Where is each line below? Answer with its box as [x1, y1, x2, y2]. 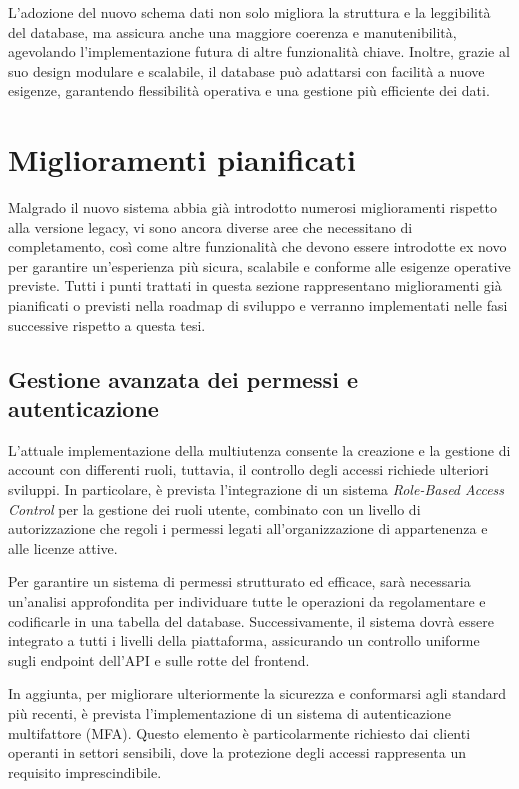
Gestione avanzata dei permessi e [8, 363, 358, 394]
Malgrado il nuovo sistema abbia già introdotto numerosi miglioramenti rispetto [8, 197, 497, 218]
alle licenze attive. [8, 537, 118, 558]
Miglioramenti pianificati [8, 139, 356, 180]
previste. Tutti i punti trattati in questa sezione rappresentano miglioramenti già [8, 275, 502, 296]
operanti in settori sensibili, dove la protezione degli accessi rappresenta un [8, 742, 466, 763]
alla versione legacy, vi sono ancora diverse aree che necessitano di [8, 216, 413, 237]
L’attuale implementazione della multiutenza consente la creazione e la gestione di [8, 439, 511, 460]
